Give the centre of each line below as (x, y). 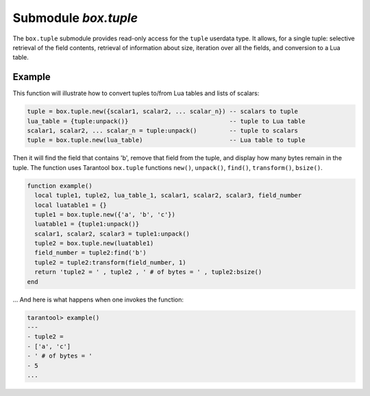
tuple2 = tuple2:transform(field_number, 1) (110, 262)
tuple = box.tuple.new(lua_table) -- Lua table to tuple (166, 140)
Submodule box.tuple (75, 18)
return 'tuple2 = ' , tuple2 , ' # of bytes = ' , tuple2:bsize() (148, 272)
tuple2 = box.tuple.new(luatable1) (94, 244)
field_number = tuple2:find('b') (90, 253)
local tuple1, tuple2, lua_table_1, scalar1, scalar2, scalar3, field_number (168, 196)
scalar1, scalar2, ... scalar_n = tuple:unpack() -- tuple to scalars (162, 131)
